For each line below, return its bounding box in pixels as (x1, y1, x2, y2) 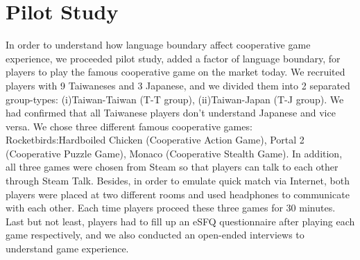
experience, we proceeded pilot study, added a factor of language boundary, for (6, 51, 341, 65)
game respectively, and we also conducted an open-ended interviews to (6, 227, 305, 242)
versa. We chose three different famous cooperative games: (6, 119, 252, 133)
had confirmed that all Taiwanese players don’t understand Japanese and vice (6, 105, 336, 120)
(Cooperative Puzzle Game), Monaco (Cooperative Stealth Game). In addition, (6, 146, 343, 160)
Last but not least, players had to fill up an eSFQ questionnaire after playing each (6, 214, 355, 228)
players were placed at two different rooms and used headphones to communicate (6, 187, 350, 201)
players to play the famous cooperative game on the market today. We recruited (6, 64, 345, 79)
